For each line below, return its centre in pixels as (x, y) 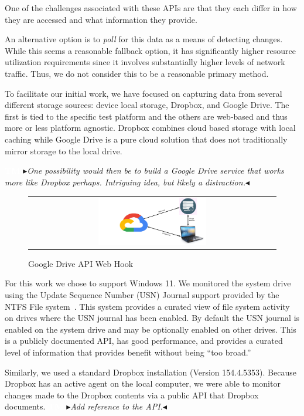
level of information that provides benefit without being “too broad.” (128, 352)
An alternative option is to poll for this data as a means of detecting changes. (144, 39)
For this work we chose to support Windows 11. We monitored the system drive (148, 283)
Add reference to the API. (117, 406)
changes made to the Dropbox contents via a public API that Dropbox (132, 395)
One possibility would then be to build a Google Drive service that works (156, 170)
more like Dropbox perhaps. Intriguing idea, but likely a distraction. (125, 182)
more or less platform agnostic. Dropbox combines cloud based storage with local (150, 128)
